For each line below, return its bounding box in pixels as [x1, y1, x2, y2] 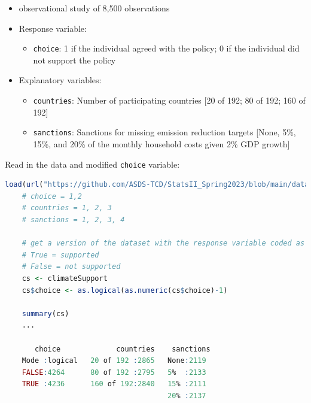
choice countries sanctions [35, 344, 211, 353]
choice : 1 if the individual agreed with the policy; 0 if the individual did [33, 42, 300, 54]
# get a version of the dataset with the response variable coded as [22, 239, 305, 248]
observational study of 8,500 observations [19, 2, 170, 14]
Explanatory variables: [19, 74, 102, 86]
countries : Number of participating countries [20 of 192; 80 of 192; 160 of [33, 94, 306, 107]
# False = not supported [22, 262, 121, 271]
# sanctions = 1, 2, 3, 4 [22, 215, 125, 224]
